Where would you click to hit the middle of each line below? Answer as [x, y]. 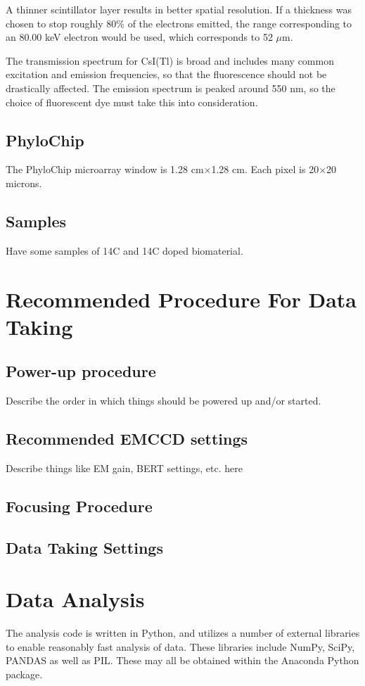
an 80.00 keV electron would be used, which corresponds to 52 [139, 37]
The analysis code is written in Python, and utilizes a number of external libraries [183, 633]
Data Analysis [75, 599]
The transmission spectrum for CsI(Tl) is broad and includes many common [170, 60]
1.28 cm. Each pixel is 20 [265, 169]
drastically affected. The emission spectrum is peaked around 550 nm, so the [171, 88]
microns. [24, 183]
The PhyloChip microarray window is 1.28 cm [105, 169]
